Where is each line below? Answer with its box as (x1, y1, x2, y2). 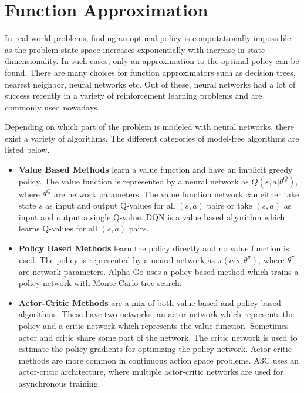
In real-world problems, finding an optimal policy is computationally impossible (5, 32, 291, 44)
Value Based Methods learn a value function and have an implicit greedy (18, 163, 293, 176)
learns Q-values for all (18, 222, 97, 234)
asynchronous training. (18, 377, 100, 389)
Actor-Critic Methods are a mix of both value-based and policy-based (18, 296, 281, 308)
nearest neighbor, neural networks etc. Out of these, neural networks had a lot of (5, 78, 296, 90)
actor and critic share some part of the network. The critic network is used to (18, 331, 298, 343)
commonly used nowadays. (5, 100, 100, 113)
